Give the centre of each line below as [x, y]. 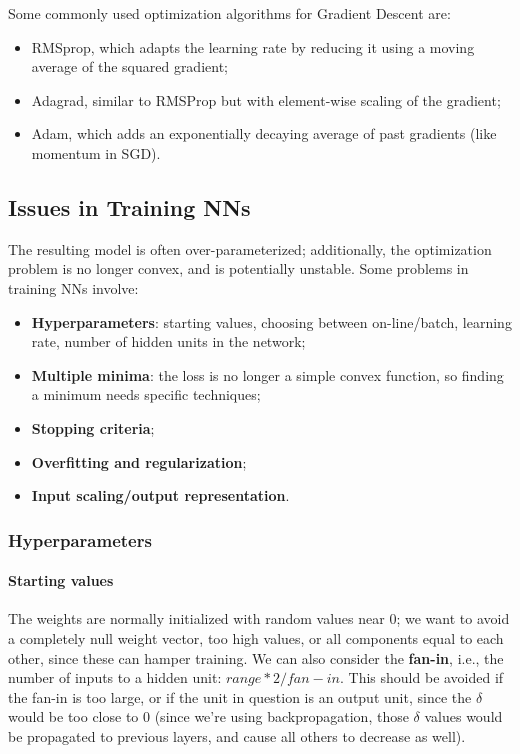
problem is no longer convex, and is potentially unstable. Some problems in [238, 268]
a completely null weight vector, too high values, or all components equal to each [256, 637]
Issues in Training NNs [129, 206]
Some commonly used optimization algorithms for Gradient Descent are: [229, 13]
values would [463, 716]
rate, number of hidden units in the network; [168, 341]
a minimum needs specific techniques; [146, 394]
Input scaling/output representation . [160, 495]
